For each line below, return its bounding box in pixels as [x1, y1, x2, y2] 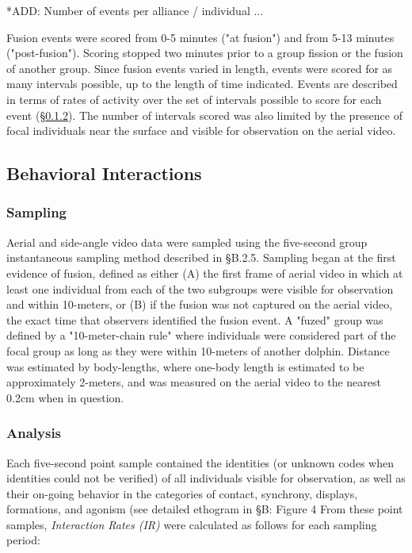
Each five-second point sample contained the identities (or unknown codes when [6, 454, 394, 470]
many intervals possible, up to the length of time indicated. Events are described [6, 75, 398, 92]
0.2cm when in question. [6, 389, 124, 405]
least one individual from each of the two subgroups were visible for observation [6, 280, 394, 297]
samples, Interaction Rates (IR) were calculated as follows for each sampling [6, 516, 377, 532]
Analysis [6, 423, 62, 443]
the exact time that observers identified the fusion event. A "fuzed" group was [6, 311, 383, 328]
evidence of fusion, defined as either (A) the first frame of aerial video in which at [6, 264, 403, 281]
